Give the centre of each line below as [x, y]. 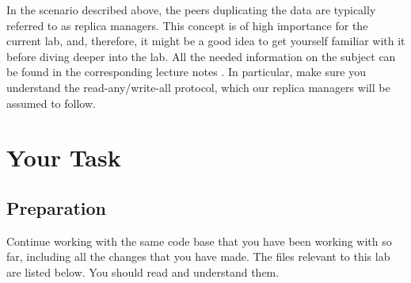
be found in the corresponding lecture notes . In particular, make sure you [186, 72]
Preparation [56, 207]
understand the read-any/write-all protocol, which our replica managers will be [198, 87]
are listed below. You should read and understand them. [143, 272]
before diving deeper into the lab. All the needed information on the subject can [201, 56]
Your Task [64, 157]
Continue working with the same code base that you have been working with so [199, 241]
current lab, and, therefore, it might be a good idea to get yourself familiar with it [206, 41]
